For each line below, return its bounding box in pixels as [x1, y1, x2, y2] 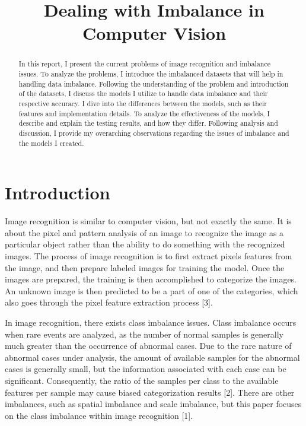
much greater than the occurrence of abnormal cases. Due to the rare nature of [5, 339, 292, 352]
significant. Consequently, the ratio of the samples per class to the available [5, 374, 279, 386]
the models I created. [18, 138, 84, 148]
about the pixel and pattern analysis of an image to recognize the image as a [5, 226, 284, 239]
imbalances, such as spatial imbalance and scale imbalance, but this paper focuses [5, 398, 302, 410]
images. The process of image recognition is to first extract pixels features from [5, 249, 292, 262]
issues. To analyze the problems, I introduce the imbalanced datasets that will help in [18, 69, 283, 79]
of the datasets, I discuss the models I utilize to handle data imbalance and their [18, 88, 268, 98]
